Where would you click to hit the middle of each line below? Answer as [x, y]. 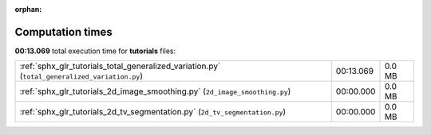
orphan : [28, 9]
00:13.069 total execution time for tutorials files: [95, 51]
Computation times [63, 32]
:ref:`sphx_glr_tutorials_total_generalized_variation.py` [120, 66]
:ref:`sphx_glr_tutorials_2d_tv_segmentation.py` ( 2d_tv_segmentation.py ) [153, 112]
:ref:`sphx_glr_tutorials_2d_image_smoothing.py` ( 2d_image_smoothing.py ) [155, 91]
